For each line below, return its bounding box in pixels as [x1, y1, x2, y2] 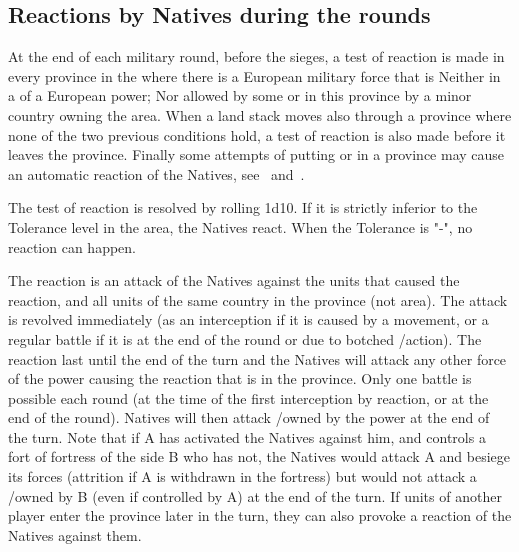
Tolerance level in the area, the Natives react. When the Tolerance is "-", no [8, 216, 473, 237]
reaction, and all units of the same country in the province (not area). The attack [8, 289, 508, 310]
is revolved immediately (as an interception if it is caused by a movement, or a [8, 309, 489, 330]
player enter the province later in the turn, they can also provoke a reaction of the [8, 505, 512, 526]
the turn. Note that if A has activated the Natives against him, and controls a [8, 426, 486, 447]
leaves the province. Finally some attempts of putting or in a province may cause [8, 144, 505, 165]
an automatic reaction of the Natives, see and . [8, 163, 305, 184]
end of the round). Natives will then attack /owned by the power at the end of [8, 407, 490, 428]
